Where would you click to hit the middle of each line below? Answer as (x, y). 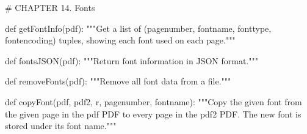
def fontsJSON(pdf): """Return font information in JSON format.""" (132, 60)
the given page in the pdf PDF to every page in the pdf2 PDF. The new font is (153, 114)
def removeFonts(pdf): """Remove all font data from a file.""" (118, 81)
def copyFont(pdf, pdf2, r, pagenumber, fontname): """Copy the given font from (153, 101)
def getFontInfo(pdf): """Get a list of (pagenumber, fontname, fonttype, (138, 28)
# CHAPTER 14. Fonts (50, 7)
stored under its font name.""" (61, 126)
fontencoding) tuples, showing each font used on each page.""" (120, 40)
